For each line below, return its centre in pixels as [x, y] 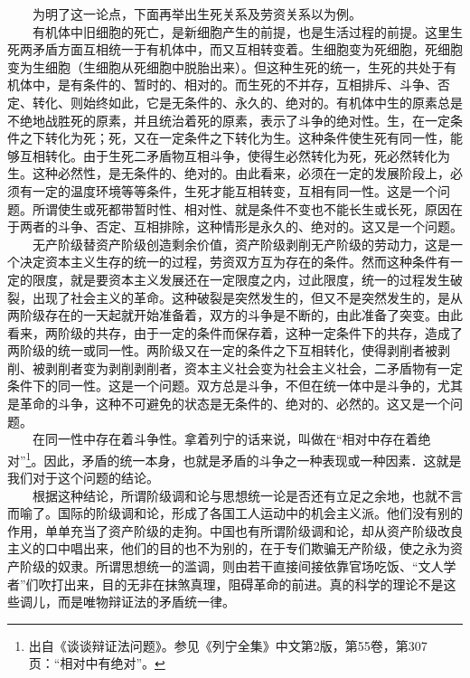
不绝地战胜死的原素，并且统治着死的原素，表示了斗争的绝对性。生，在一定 [229, 120]
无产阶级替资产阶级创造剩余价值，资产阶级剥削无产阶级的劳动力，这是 [241, 244]
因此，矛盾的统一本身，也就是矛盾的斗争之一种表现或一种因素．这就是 [253, 460]
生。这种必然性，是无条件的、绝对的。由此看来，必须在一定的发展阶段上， [229, 173]
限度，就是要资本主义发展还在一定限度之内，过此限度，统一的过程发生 [241, 279]
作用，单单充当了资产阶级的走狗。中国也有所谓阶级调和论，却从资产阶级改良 [235, 530]
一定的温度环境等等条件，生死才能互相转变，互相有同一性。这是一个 [235, 190]
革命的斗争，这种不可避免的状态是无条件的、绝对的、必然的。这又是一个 [235, 404]
